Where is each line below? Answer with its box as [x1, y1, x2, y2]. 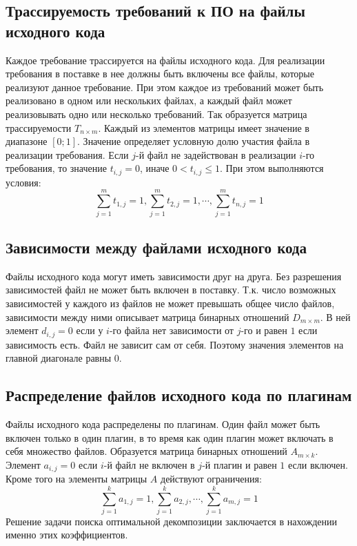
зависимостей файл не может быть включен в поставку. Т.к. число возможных [6, 282, 336, 297]
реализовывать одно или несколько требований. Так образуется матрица [6, 106, 307, 121]
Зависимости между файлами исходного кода [6, 236, 307, 257]
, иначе [139, 161, 170, 175]
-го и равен [241, 323, 287, 338]
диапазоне [6, 134, 48, 148]
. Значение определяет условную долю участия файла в [77, 134, 310, 148]
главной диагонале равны [6, 351, 112, 365]
